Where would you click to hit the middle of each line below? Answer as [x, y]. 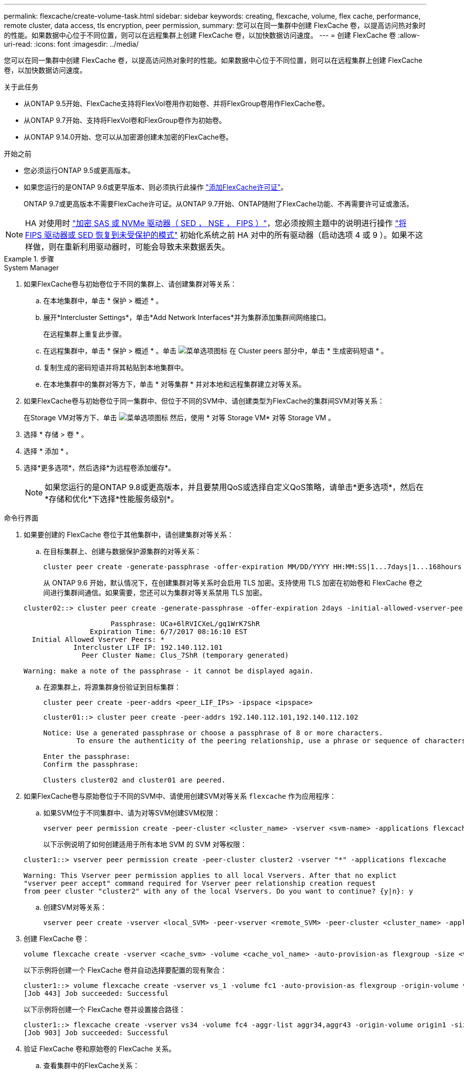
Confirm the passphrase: [91, 764]
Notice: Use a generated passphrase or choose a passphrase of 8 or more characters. [213, 733]
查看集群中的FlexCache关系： [91, 1065]
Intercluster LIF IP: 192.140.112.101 [148, 647]
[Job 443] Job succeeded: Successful [96, 993]
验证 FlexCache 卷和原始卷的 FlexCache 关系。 [100, 1049]
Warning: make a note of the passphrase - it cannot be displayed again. [169, 671]
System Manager [31, 268]
